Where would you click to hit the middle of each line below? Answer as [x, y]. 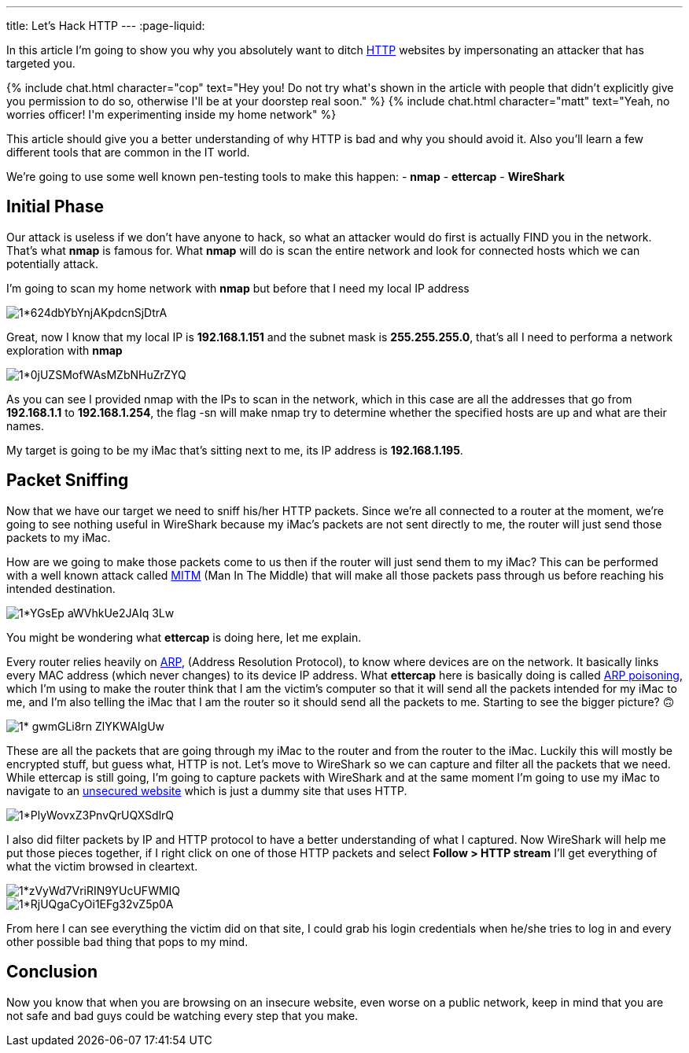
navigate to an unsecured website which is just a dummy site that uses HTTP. [207, 790]
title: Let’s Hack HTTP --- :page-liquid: [106, 26]
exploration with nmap [64, 350]
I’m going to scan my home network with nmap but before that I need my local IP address [238, 288]
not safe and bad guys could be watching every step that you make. [182, 1015]
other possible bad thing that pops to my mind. [127, 941]
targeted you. [41, 63]
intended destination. [61, 588]
